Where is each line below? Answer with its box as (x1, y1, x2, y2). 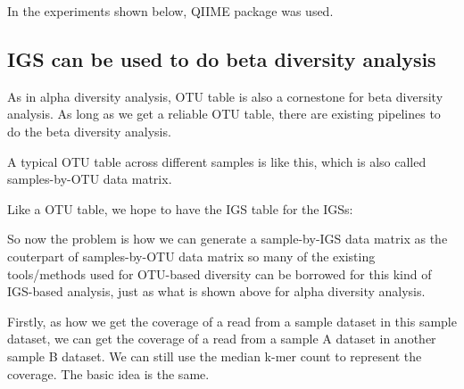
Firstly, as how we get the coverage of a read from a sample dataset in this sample (7, 311, 457, 330)
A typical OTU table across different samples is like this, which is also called (7, 152, 427, 170)
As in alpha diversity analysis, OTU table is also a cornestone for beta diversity (7, 87, 443, 105)
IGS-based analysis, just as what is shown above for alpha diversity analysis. (7, 282, 426, 301)
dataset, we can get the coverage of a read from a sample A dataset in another (7, 329, 436, 348)
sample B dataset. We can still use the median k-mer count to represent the (7, 346, 422, 365)
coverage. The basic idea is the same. (7, 364, 210, 383)
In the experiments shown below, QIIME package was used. (7, 2, 334, 20)
